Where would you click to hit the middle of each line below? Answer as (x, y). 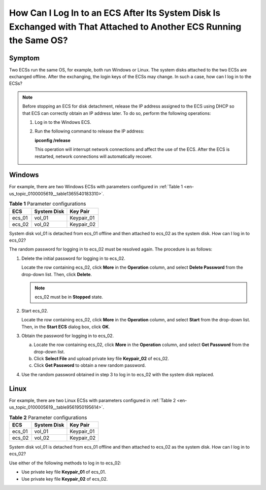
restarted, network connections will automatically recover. (94, 156)
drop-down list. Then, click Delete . (57, 274)
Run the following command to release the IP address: (90, 131)
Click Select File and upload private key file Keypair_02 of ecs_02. (101, 359)
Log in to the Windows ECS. (63, 122)
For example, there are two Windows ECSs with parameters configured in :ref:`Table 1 (96, 187)
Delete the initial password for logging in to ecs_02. (73, 258)
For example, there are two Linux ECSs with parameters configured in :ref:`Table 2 (92, 400)
